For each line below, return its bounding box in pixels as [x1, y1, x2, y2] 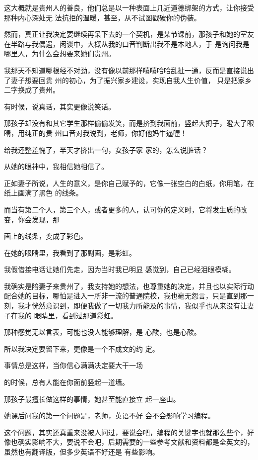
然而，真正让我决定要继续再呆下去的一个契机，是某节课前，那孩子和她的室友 [4, 29, 254, 39]
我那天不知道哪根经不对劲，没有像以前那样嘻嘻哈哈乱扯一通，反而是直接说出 [4, 65, 254, 75]
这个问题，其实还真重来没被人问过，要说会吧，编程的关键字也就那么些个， [4, 427, 247, 437]
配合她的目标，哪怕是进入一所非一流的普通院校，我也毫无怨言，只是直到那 [4, 290, 247, 301]
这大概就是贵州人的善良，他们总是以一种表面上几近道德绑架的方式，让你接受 [4, 2, 254, 12]
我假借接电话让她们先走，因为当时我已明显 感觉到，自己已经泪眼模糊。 [4, 264, 236, 275]
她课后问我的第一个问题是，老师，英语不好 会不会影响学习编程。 [4, 410, 215, 421]
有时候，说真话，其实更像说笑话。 [4, 101, 115, 111]
